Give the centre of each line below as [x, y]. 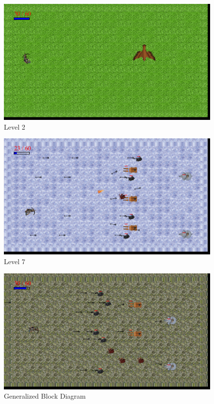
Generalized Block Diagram [45, 396]
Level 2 [15, 126]
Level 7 [15, 261]
